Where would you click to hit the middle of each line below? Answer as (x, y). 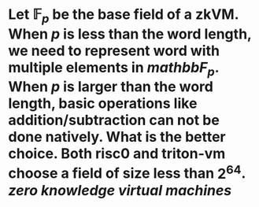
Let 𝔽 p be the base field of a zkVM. (123, 16)
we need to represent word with (114, 51)
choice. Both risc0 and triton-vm (117, 154)
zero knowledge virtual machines (120, 190)
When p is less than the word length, (130, 34)
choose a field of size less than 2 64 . (127, 172)
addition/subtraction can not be (114, 120)
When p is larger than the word (111, 87)
